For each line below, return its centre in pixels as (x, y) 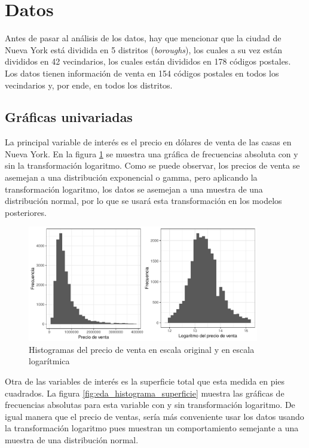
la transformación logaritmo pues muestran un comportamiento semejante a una (152, 428)
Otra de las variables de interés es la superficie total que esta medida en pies (145, 381)
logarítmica (49, 361)
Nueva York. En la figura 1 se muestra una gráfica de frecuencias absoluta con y (152, 153)
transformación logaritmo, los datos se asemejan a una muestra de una (134, 189)
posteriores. (26, 212)
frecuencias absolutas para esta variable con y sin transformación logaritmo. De (150, 405)
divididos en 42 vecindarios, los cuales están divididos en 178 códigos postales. (148, 61)
